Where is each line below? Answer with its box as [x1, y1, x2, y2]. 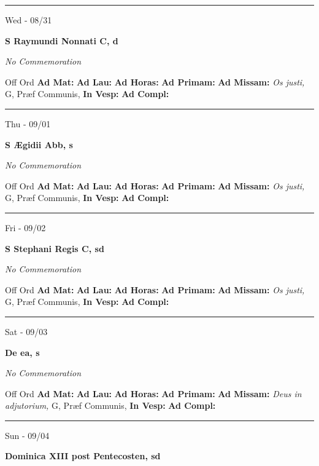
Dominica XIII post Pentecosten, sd [5, 449, 161, 462]
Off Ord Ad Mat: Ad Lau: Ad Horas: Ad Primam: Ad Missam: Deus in [5, 387, 302, 400]
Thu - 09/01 [5, 117, 51, 130]
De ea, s [5, 346, 40, 358]
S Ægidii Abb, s [5, 138, 73, 151]
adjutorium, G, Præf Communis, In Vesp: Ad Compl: [5, 399, 216, 412]
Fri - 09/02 [5, 221, 46, 234]
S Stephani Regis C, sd [5, 242, 104, 255]
